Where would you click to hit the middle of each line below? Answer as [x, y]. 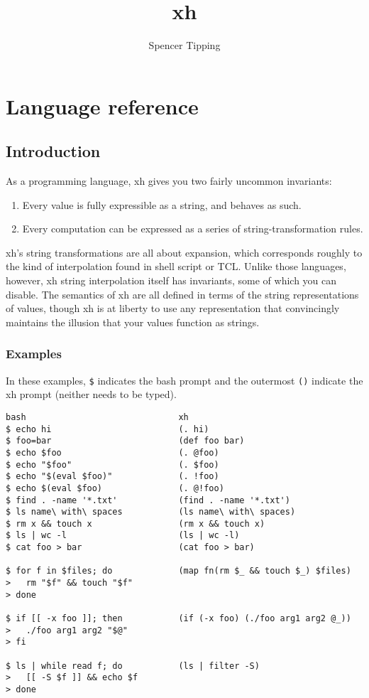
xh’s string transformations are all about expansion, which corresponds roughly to [184, 252]
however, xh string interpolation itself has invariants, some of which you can [171, 280]
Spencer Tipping [184, 45]
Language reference [102, 106]
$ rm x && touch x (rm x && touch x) [136, 523]
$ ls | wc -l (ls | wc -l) [123, 536]
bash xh [97, 417]
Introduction [53, 151]
